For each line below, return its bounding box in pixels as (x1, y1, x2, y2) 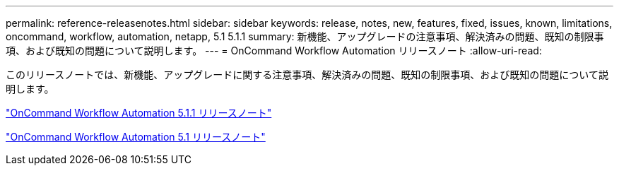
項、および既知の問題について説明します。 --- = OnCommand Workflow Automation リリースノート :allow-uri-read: (6, 45, 542, 57)
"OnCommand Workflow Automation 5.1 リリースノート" (6, 131, 266, 143)
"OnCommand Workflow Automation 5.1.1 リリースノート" (6, 107, 272, 119)
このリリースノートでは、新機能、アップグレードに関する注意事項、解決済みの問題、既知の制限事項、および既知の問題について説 (6, 69, 608, 81)
